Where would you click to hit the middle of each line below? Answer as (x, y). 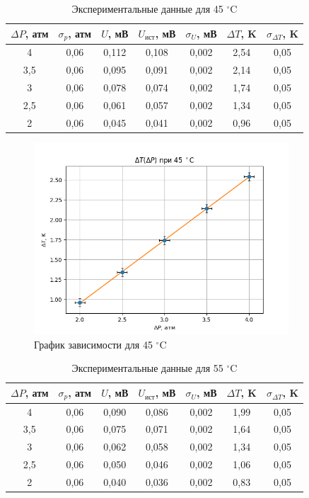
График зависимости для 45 (93, 344)
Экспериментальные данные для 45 (147, 9)
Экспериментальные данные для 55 (147, 368)
